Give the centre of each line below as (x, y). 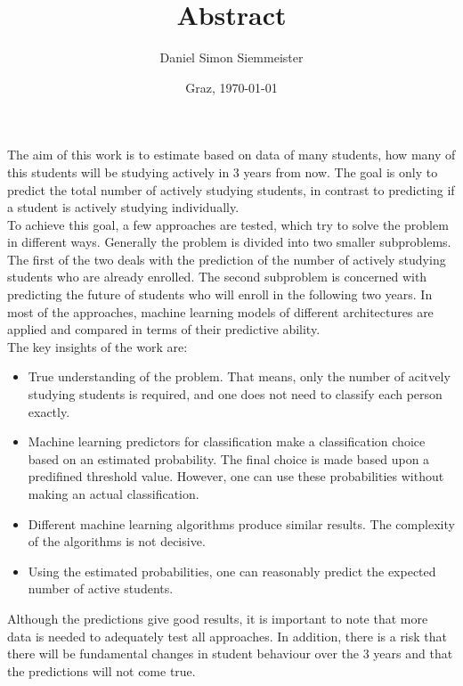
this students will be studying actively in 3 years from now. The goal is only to (223, 171)
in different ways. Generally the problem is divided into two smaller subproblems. (229, 242)
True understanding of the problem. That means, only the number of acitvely (239, 376)
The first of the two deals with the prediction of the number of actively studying (227, 259)
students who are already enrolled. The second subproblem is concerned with (217, 277)
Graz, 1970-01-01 (231, 87)
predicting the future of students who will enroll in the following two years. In (220, 294)
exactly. (49, 411)
